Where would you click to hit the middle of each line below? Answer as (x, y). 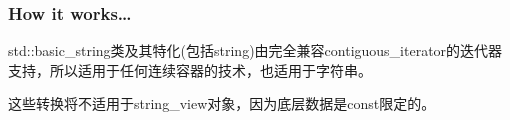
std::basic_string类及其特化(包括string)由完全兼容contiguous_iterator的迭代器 (255, 50)
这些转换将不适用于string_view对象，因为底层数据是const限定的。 (222, 103)
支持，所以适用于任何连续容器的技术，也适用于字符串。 (190, 69)
